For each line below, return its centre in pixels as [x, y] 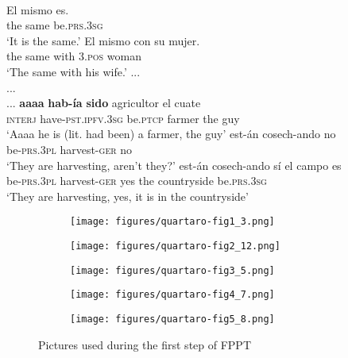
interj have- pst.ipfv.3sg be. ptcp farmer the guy [123, 118]
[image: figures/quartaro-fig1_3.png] [172, 222]
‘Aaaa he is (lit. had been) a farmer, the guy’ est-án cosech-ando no [171, 134]
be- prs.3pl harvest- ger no [70, 149]
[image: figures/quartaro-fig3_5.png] [172, 270]
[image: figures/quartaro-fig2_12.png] [175, 246]
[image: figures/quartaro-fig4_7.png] [172, 295]
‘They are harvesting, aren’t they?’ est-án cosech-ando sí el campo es [174, 165]
